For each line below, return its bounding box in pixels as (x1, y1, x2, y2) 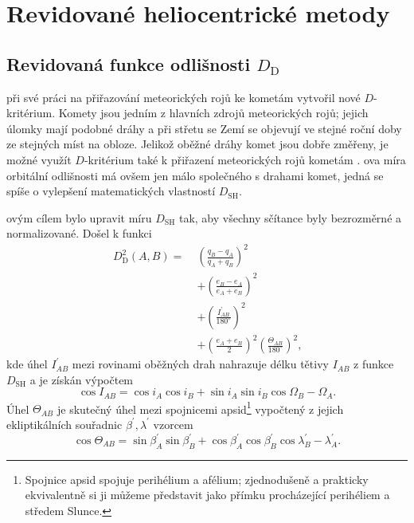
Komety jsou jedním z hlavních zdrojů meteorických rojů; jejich (58, 104, 369, 121)
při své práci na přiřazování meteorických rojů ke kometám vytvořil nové (6, 88, 361, 105)
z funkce (353, 356, 394, 372)
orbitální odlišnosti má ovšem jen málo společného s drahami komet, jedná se (6, 167, 384, 183)
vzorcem (153, 415, 193, 432)
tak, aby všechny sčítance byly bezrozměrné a (178, 209, 402, 226)
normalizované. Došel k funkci (6, 225, 152, 242)
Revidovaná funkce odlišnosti (6, 51, 251, 76)
